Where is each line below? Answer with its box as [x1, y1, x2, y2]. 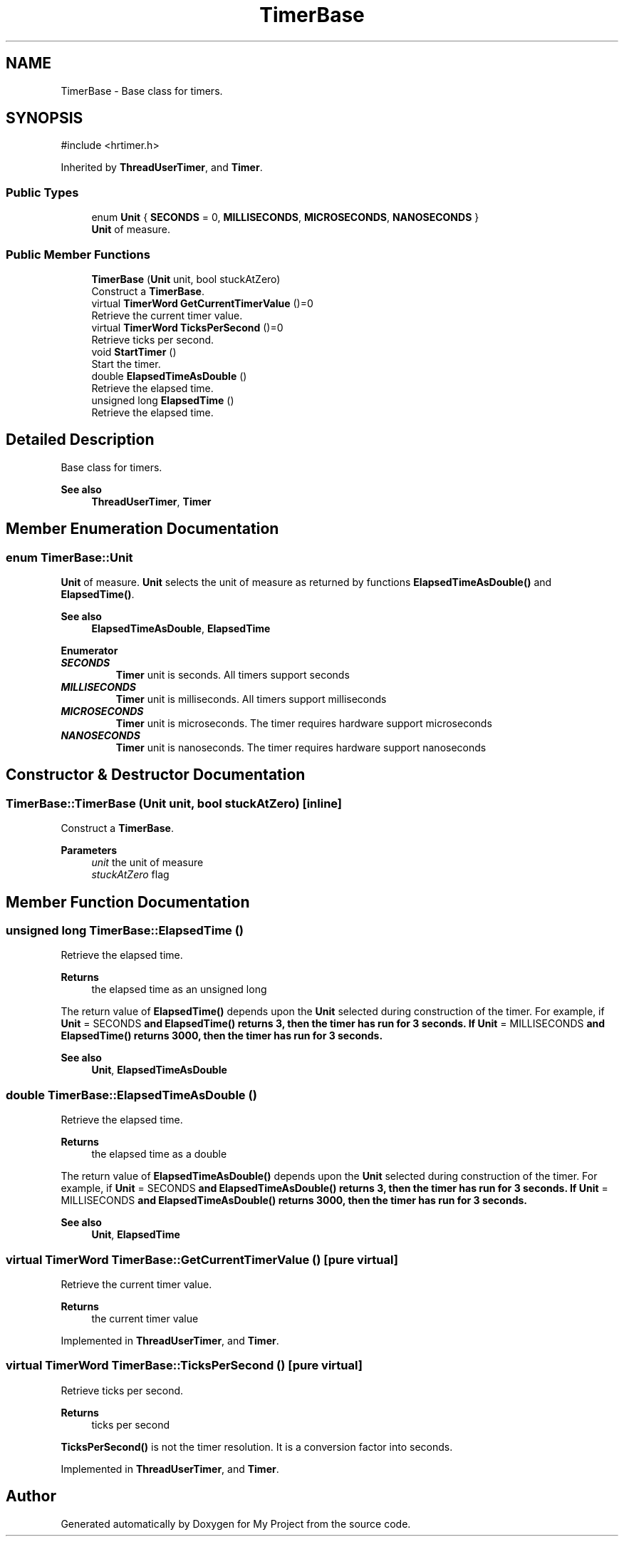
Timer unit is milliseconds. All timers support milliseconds [115, 693, 387, 705]
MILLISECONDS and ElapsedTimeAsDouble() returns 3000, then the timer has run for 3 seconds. [61, 1194, 527, 1207]
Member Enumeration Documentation [6, 520, 279, 538]
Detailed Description [6, 431, 155, 449]
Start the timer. [91, 357, 161, 370]
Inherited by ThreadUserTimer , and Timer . [61, 161, 263, 174]
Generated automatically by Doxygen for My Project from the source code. [61, 1517, 411, 1530]
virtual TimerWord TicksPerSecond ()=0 [91, 321, 284, 334]
